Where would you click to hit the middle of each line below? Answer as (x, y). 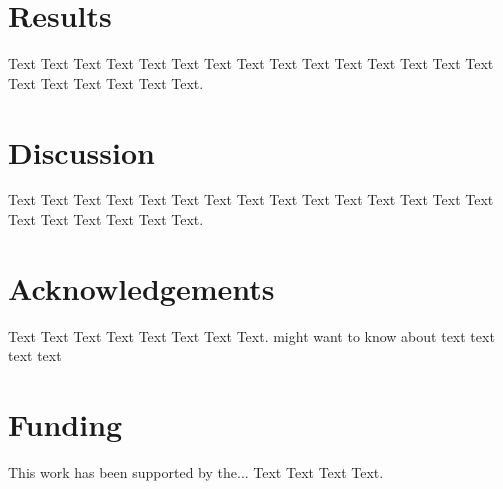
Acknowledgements (141, 287)
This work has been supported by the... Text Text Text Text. (196, 472)
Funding (65, 424)
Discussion (81, 151)
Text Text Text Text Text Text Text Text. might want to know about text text (251, 335)
